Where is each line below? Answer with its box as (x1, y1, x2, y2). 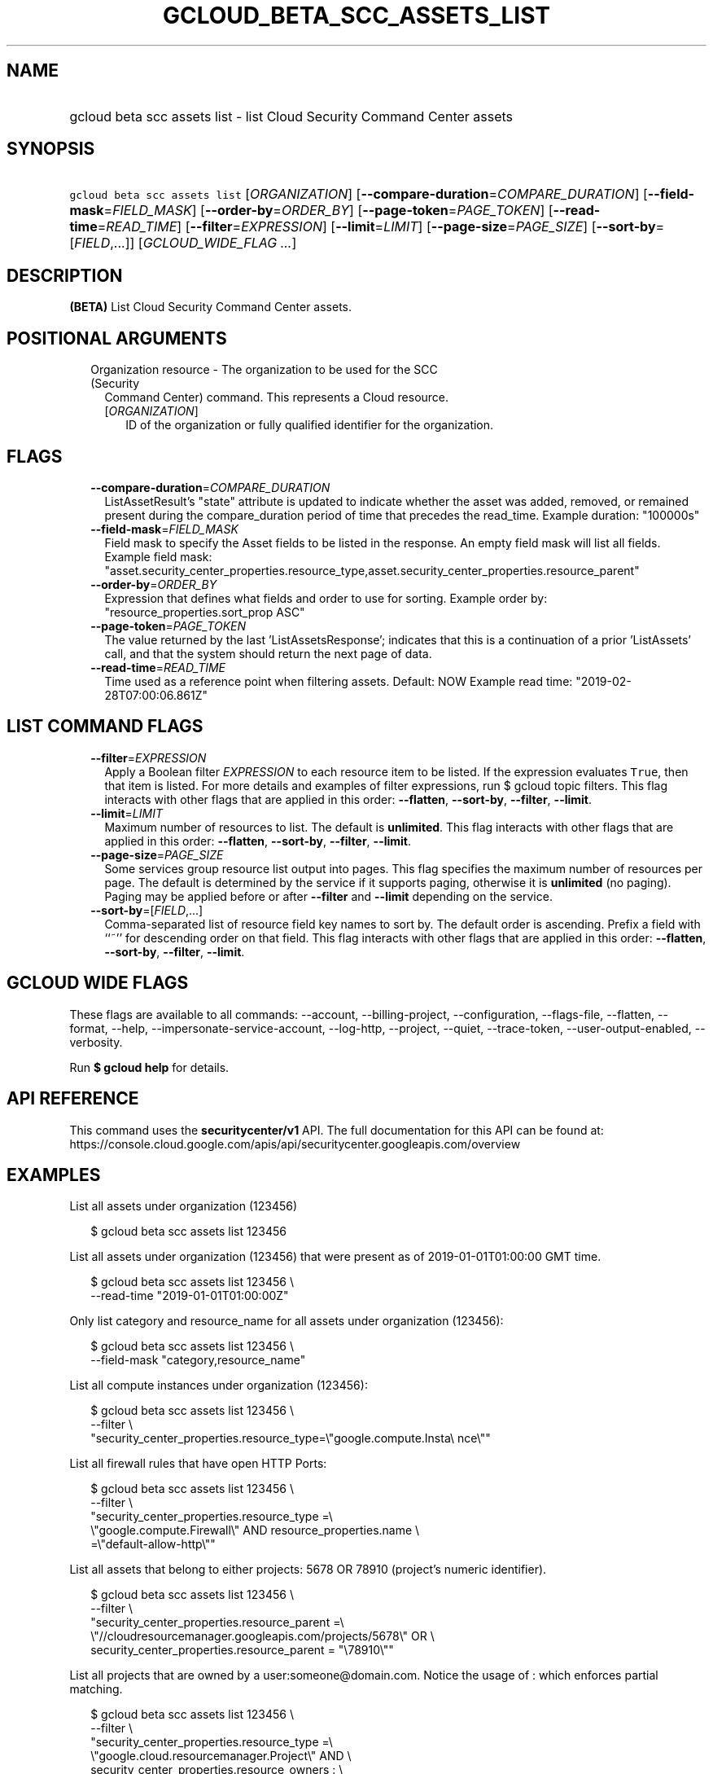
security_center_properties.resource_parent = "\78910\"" (90, 1643, 394, 1658)
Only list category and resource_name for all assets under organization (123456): (69, 1314, 504, 1328)
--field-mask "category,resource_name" (90, 1353, 306, 1368)
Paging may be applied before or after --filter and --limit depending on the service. (104, 889, 553, 903)
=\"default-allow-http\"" (90, 1537, 216, 1552)
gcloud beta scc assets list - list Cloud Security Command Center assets (69, 108, 514, 125)
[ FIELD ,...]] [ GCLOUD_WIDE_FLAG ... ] (69, 235, 297, 252)
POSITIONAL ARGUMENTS (7, 327, 227, 349)
